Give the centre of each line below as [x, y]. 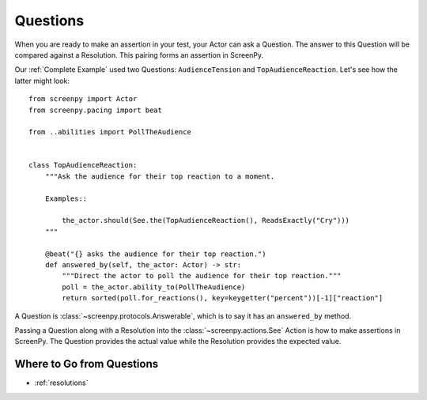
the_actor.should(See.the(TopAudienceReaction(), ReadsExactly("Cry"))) [206, 221]
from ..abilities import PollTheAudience [110, 132]
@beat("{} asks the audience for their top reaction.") [155, 254]
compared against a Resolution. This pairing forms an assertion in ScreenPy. [139, 55]
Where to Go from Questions [87, 364]
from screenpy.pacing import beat [95, 110]
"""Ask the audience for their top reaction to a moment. [160, 176]
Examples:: [66, 198]
